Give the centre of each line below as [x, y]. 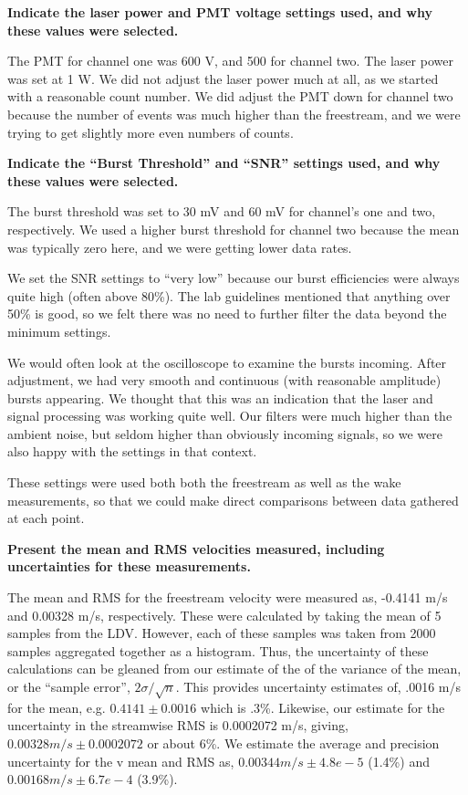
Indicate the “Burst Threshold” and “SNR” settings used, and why [224, 163]
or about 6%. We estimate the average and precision [293, 743]
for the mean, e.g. [57, 707]
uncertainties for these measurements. [129, 566]
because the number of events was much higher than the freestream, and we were [234, 114]
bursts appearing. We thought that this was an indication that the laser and [220, 397]
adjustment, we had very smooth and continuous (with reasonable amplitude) [224, 380]
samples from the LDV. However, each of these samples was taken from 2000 [222, 633]
